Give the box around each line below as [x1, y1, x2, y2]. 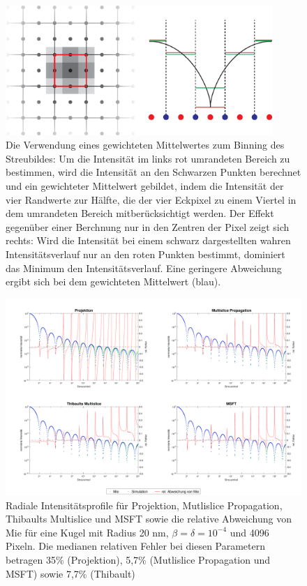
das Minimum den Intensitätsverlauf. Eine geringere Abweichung [6, 260, 282, 275]
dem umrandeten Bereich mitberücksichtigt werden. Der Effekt [6, 206, 274, 220]
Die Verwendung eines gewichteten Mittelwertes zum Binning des [6, 137, 285, 152]
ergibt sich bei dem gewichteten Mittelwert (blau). [6, 274, 221, 289]
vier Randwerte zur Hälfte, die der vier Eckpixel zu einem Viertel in [6, 192, 297, 206]
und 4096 [230, 525, 269, 539]
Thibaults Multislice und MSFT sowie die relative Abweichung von [6, 511, 292, 526]
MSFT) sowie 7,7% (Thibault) [6, 566, 135, 580]
